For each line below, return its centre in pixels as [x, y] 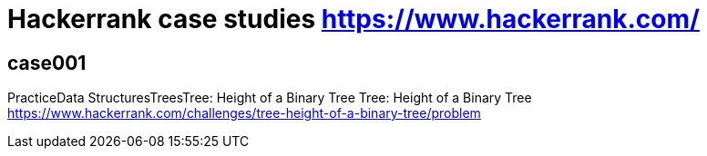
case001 [47, 63]
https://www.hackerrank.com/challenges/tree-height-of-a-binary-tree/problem [244, 113]
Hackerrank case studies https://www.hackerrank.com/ [353, 19]
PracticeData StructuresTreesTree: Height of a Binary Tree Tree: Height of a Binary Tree [270, 98]
